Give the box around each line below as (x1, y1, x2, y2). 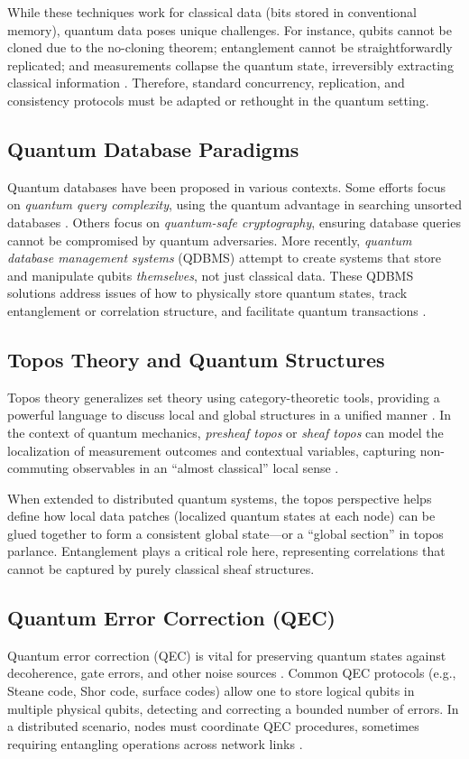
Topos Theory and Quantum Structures (7, 345, 385, 373)
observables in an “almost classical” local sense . (72, 458, 339, 477)
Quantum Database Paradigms (7, 134, 299, 162)
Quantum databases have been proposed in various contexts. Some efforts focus (7, 177, 446, 196)
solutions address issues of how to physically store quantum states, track (7, 283, 408, 302)
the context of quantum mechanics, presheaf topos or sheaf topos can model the (7, 422, 444, 441)
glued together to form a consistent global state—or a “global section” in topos (7, 523, 444, 542)
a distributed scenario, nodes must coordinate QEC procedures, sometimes (7, 717, 419, 736)
